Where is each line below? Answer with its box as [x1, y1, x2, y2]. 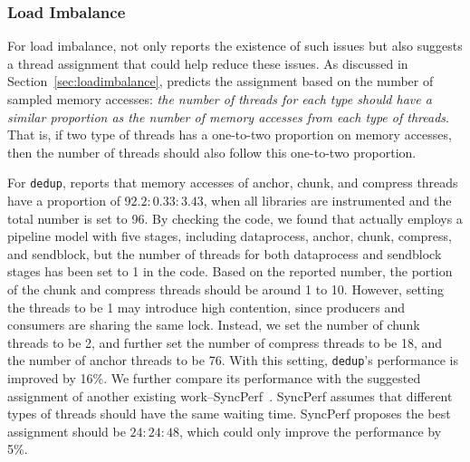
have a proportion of [7, 191, 120, 210]
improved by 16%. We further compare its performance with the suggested [7, 369, 421, 388]
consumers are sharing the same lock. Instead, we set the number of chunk [7, 315, 420, 334]
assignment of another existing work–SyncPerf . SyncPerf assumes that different [7, 386, 453, 405]
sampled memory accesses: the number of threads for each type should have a [7, 90, 432, 108]
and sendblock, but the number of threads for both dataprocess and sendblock [7, 244, 442, 263]
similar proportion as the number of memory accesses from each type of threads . [7, 107, 449, 126]
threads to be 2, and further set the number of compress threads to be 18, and [7, 332, 443, 351]
